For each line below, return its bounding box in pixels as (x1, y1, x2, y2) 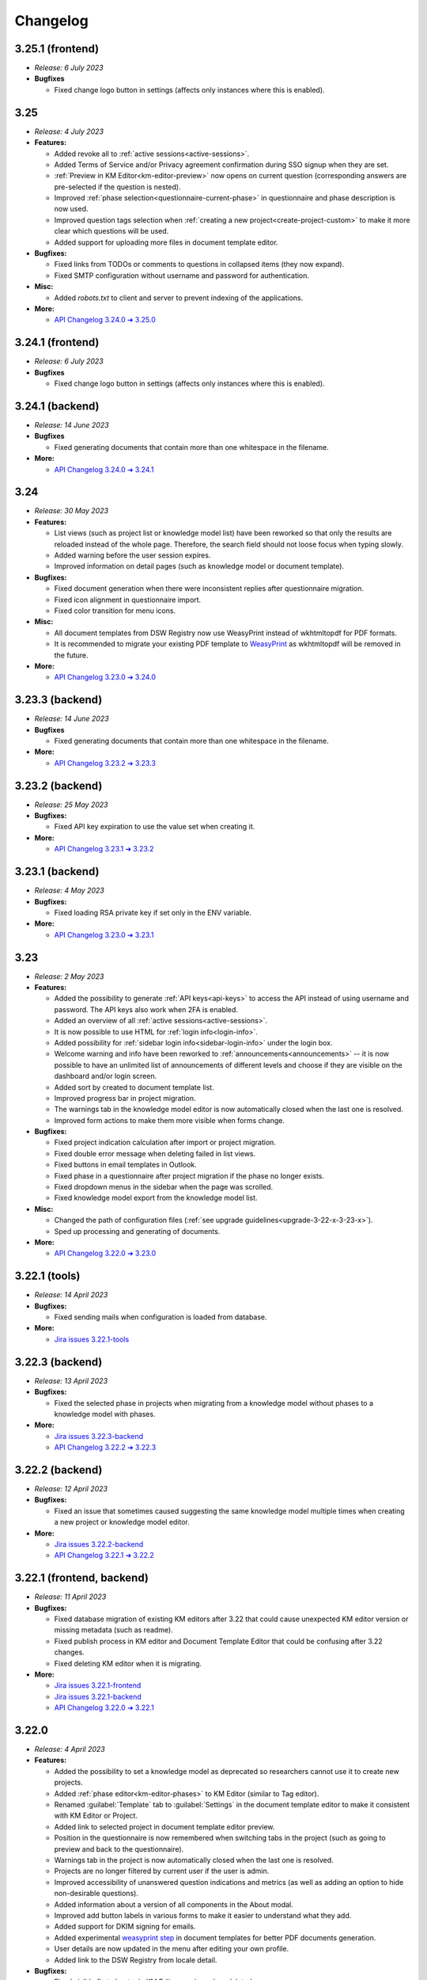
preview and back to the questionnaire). (54, 1844, 184, 1853)
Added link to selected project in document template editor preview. (54, 1822, 275, 1831)
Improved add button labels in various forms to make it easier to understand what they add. (54, 1910, 352, 1920)
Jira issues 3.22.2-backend (54, 1539, 144, 1548)
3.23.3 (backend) (14, 693, 103, 706)
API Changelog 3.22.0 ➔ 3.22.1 (54, 1703, 154, 1712)
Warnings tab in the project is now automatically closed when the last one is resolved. (54, 1855, 334, 1864)
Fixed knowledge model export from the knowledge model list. (54, 1193, 258, 1203)
